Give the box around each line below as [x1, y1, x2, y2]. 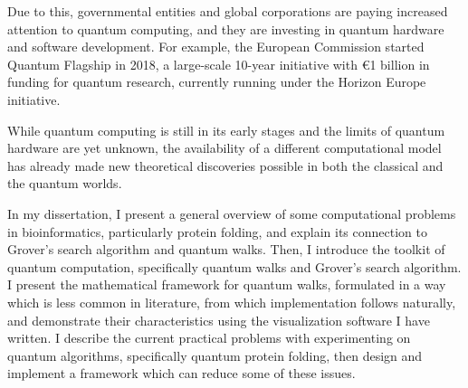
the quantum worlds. [7, 174, 122, 193]
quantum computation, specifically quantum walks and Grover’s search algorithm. [7, 257, 462, 276]
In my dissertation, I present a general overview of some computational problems [7, 203, 456, 222]
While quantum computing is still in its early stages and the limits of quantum [7, 120, 445, 139]
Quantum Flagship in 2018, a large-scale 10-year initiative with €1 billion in [7, 54, 430, 73]
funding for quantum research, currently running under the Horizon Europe [7, 72, 426, 91]
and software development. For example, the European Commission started [7, 37, 425, 56]
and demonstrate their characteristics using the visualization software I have [7, 310, 430, 329]
